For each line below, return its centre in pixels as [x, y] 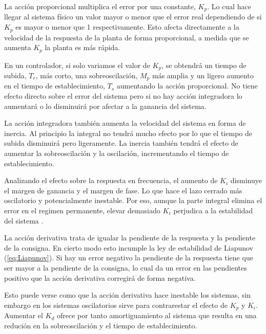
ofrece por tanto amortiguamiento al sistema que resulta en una [157, 315]
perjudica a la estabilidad [213, 210]
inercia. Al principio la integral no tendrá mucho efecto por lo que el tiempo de [128, 133]
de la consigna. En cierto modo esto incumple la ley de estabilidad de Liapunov [129, 247]
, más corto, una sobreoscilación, [87, 75]
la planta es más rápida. [83, 47]
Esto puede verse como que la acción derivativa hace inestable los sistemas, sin [128, 295]
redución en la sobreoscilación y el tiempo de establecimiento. [101, 325]
